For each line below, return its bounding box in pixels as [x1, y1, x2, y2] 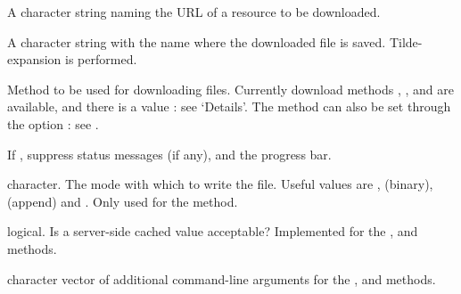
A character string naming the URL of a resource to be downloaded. [7, 3, 381, 20]
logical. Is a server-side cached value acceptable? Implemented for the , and [7, 222, 418, 241]
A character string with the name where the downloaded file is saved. [7, 32, 386, 51]
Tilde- [389, 32, 423, 51]
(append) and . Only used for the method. [7, 192, 238, 210]
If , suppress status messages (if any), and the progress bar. [7, 144, 332, 163]
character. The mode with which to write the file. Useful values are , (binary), [7, 175, 433, 193]
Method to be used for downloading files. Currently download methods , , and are [7, 79, 454, 98]
